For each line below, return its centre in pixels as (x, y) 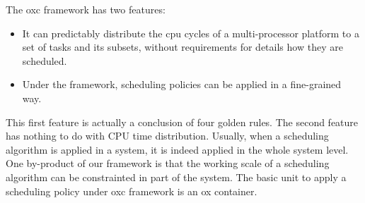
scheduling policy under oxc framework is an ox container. (132, 191)
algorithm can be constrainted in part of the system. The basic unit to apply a (176, 177)
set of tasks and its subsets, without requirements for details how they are (182, 47)
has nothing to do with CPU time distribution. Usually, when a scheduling (167, 136)
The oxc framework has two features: (86, 9)
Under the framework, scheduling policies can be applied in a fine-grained (182, 84)
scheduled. (45, 60)
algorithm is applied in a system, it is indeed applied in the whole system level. (177, 149)
